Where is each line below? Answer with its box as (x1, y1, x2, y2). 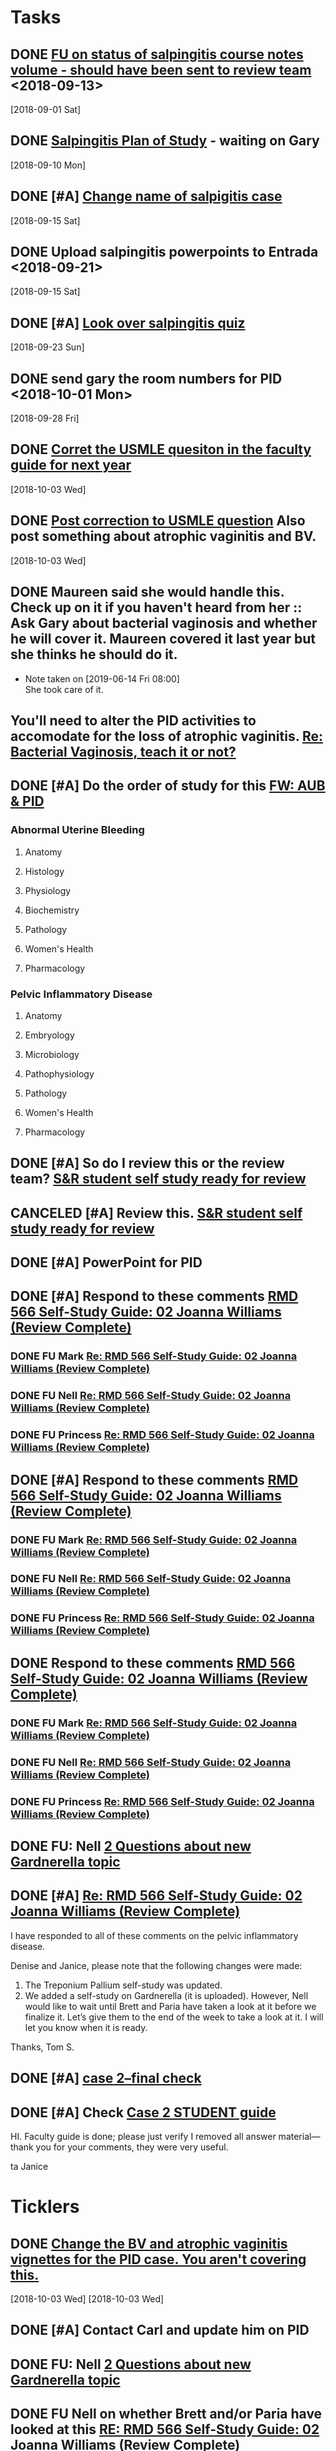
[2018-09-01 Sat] (10, 104, 82, 115)
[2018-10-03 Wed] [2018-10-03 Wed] (10, 2292, 165, 2305)
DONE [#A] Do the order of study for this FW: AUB (10, 777, 326, 795)
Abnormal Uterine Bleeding (10, 823, 145, 837)
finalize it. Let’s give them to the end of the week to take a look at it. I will (24, 2011, 324, 2023)
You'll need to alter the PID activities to (10, 712, 257, 729)
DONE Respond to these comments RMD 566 (10, 1654, 296, 1671)
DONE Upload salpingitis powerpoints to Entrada (10, 244, 319, 261)
